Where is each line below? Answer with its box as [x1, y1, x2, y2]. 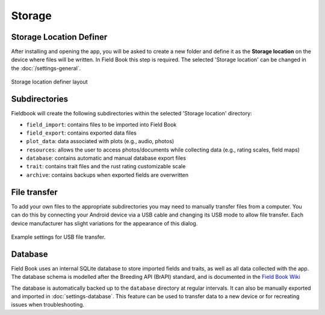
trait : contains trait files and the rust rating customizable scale [26, 163, 186, 170]
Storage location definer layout [11, 78, 88, 85]
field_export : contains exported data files [26, 129, 137, 136]
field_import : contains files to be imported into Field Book [26, 121, 177, 128]
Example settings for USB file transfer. [11, 233, 106, 240]
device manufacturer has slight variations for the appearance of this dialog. [11, 219, 198, 227]
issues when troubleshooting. [11, 301, 84, 308]
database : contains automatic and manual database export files [26, 154, 187, 162]
